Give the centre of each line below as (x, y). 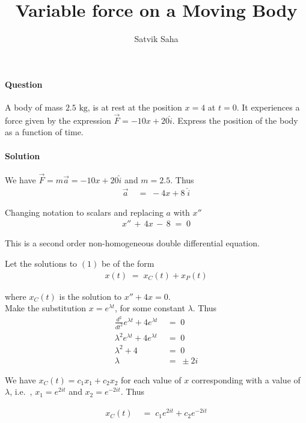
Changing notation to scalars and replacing (84, 212)
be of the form (128, 263)
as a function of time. (44, 132)
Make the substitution (46, 308)
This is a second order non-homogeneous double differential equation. (132, 243)
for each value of (151, 379)
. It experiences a (268, 107)
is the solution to (90, 296)
